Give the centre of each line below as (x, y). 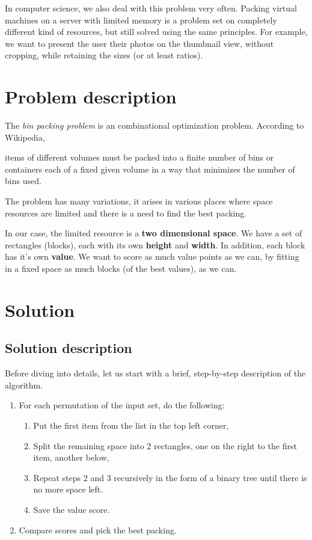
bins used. (23, 181)
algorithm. (24, 385)
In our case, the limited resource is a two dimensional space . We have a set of (154, 233)
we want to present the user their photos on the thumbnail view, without (139, 43)
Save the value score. (72, 509)
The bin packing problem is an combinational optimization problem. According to (154, 125)
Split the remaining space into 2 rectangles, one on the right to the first (165, 445)
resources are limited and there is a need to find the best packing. (126, 213)
